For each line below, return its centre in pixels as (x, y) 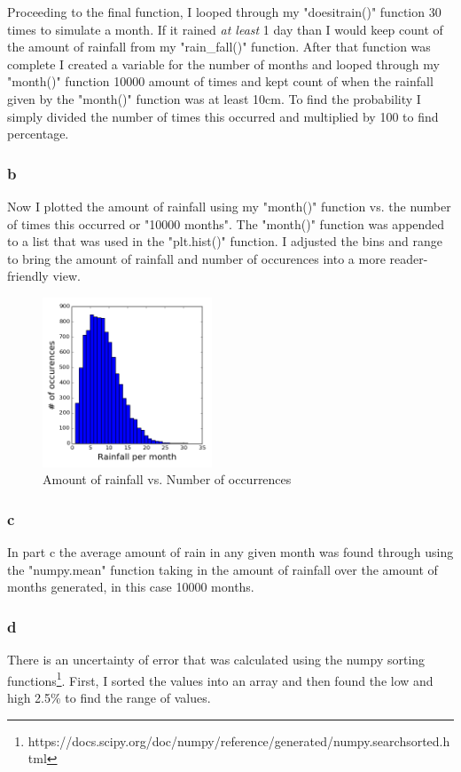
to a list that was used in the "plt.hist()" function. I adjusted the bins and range (225, 241)
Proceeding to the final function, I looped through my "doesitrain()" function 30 (224, 12)
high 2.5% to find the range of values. (109, 697)
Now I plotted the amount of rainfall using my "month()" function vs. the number (229, 206)
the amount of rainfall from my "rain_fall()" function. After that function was (219, 47)
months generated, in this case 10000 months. (131, 587)
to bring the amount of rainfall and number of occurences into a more (196, 258)
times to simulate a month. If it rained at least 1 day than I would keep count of (225, 29)
